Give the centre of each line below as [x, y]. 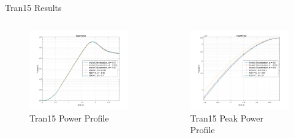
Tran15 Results [33, 7]
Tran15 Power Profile [69, 118]
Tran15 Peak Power [227, 118]
